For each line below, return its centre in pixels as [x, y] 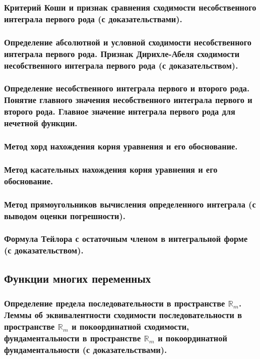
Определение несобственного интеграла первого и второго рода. [127, 88]
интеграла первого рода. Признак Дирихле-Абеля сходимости [122, 53]
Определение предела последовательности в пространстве [115, 303]
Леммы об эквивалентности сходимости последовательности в [123, 314]
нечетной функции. [41, 123]
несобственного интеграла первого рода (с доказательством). [121, 65]
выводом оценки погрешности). [65, 215]
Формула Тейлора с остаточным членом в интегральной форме [126, 239]
